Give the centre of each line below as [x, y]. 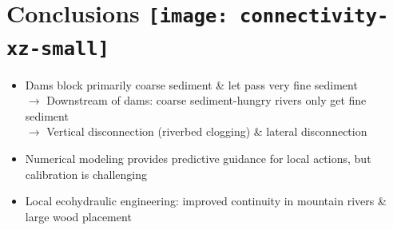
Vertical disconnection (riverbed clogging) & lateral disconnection [207, 131]
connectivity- [314, 16]
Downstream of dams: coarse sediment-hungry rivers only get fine [206, 100]
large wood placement [78, 216]
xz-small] [58, 48]
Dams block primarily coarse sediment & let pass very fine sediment [191, 84]
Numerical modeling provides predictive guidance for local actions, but [198, 158]
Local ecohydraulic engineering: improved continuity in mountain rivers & [206, 201]
